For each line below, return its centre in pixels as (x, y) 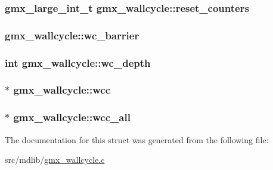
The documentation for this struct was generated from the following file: (137, 139)
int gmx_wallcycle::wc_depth (78, 62)
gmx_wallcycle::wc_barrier (72, 35)
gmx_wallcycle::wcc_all (72, 117)
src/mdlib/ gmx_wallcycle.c (55, 160)
